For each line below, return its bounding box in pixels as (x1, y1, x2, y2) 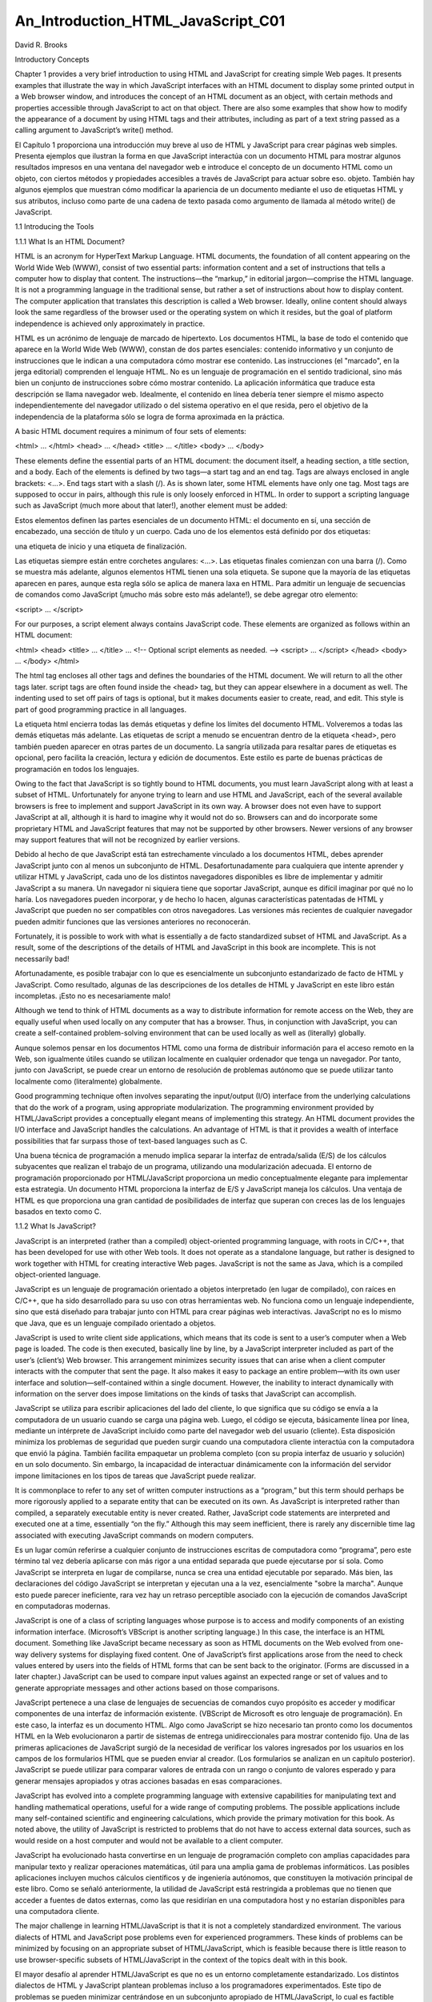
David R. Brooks (14, 40, 68, 50)
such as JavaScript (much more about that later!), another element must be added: (14, 500, 288, 510)
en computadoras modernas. (14, 1601, 111, 1610)
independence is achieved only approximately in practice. (14, 319, 206, 328)
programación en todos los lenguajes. (14, 764, 139, 774)
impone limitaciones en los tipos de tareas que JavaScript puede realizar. (14, 1470, 256, 1481)
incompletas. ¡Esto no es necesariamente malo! (14, 991, 171, 1001)
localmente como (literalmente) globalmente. (14, 1076, 163, 1086)
